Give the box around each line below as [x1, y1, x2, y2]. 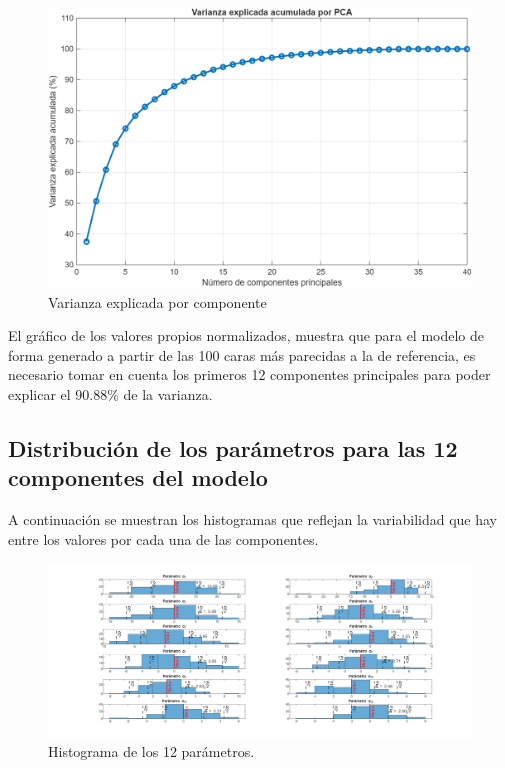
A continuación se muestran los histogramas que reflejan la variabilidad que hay [8, 509, 497, 530]
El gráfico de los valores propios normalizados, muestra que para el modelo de [8, 325, 485, 346]
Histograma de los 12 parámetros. [48, 741, 255, 762]
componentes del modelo [8, 462, 268, 493]
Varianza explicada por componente [48, 291, 267, 312]
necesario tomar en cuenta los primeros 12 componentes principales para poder [8, 364, 491, 385]
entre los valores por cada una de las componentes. [8, 528, 319, 549]
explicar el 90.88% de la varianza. [8, 383, 213, 404]
